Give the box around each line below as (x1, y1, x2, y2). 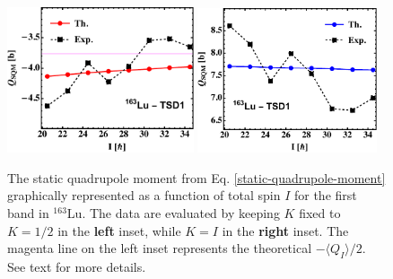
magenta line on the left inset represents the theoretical (7, 239, 312, 257)
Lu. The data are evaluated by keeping (66, 204, 280, 222)
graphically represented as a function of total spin (7, 186, 281, 205)
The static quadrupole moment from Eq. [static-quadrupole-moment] (7, 168, 386, 187)
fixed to (299, 204, 341, 222)
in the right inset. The (222, 221, 349, 240)
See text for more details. (7, 257, 146, 276)
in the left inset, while (57, 221, 181, 240)
